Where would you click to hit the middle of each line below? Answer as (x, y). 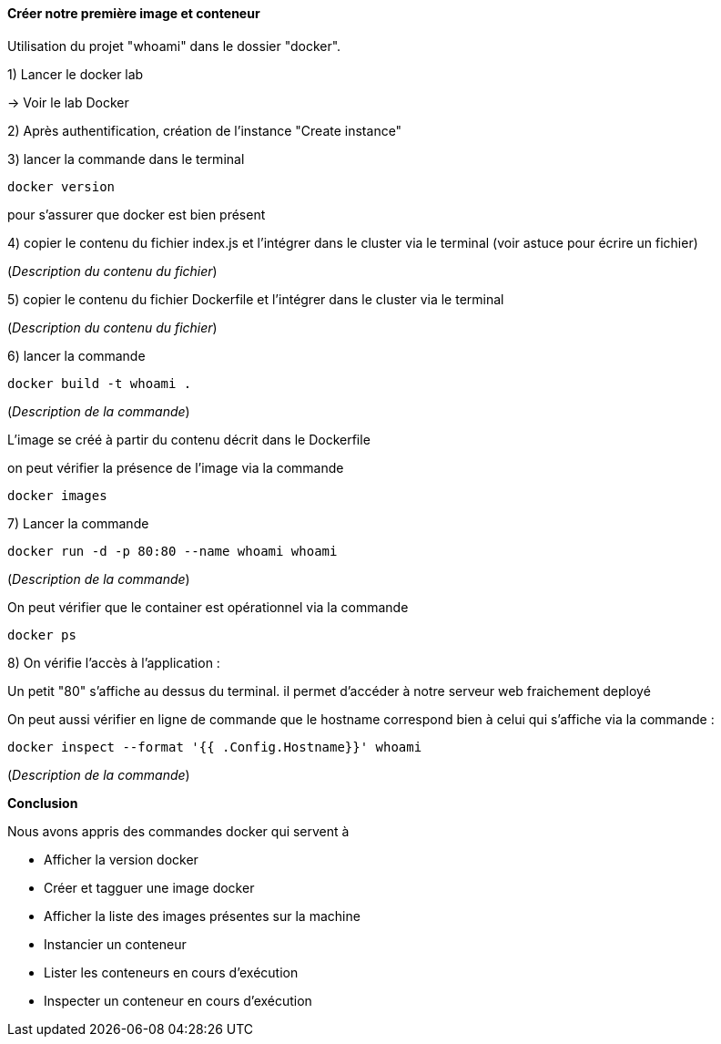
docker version (61, 186)
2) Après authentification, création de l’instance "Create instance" (205, 130)
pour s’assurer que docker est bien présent (137, 214)
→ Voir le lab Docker (68, 102)
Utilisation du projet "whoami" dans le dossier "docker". (174, 46)
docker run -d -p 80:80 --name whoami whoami (173, 551)
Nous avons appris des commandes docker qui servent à (178, 831)
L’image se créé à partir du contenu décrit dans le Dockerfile (189, 439)
